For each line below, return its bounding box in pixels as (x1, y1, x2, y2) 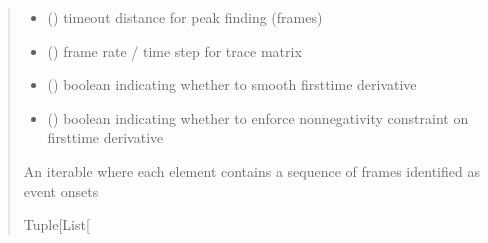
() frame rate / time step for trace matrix (47, 40, 302, 61)
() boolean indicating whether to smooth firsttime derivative (47, 74, 417, 95)
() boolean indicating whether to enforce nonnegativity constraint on (47, 107, 469, 128)
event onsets (23, 180, 99, 201)
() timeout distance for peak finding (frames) (47, 7, 323, 27)
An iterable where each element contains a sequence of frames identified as (23, 160, 480, 181)
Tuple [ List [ (23, 214, 90, 235)
